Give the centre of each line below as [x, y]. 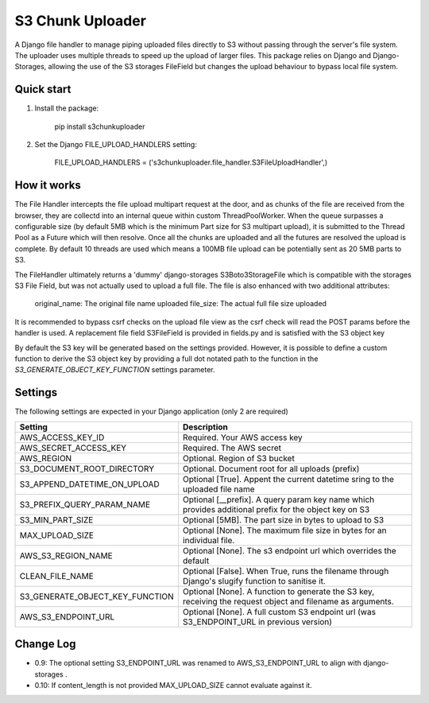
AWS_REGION [46, 458]
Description [205, 427]
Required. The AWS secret [232, 448]
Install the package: [67, 108]
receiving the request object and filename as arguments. [289, 601]
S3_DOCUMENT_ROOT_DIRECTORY [87, 468]
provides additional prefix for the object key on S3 [276, 509]
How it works [48, 186]
